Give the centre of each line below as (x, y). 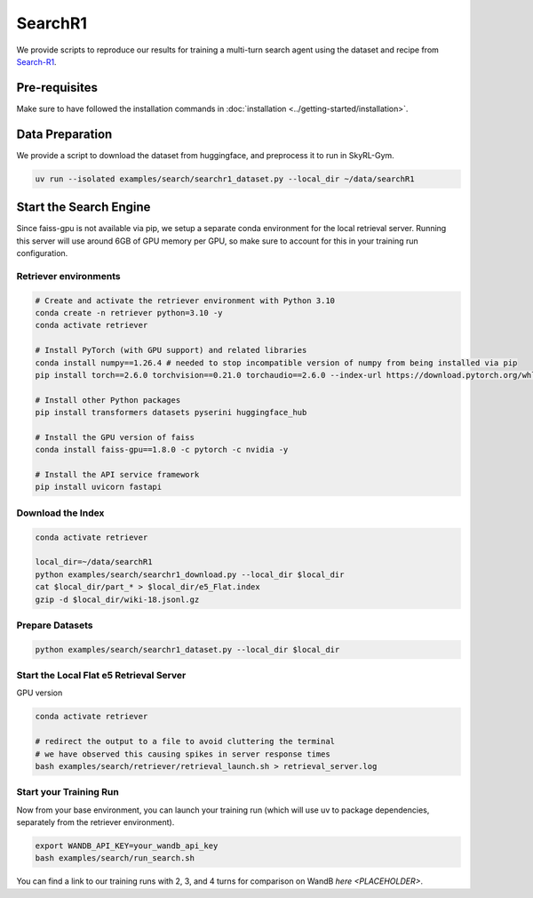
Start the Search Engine (84, 208)
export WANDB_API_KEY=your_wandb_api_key (127, 846)
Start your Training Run (68, 792)
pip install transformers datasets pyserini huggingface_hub (171, 413)
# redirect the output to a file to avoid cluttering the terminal (185, 742)
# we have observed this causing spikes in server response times (183, 754)
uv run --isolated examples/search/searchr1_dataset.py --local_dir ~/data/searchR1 (225, 179)
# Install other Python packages (108, 400)
